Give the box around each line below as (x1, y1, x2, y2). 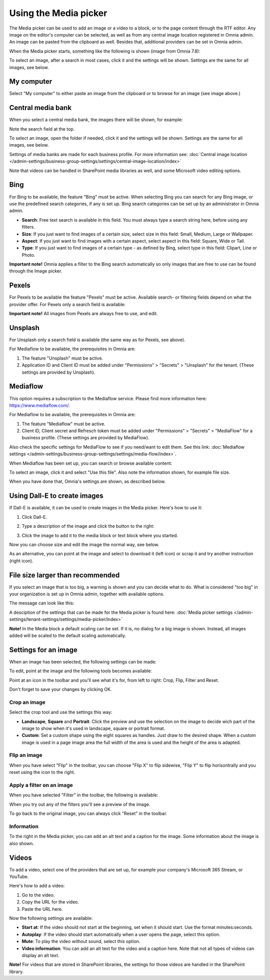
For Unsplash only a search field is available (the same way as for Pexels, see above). (9, 337, 185, 343)
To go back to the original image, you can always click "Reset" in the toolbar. (9, 810, 167, 816)
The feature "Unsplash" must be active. (21, 355, 103, 361)
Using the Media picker (9, 8, 107, 19)
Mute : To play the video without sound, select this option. (21, 938, 140, 944)
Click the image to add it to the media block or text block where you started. (21, 532, 178, 538)
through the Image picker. (9, 268, 62, 274)
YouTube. (9, 873, 29, 879)
